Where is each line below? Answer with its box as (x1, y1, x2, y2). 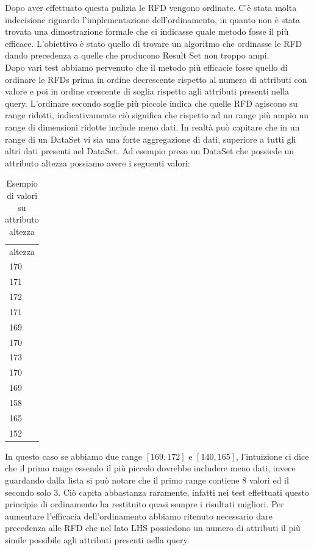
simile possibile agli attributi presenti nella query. (5, 533, 190, 546)
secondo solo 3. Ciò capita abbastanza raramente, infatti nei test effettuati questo (5, 485, 309, 498)
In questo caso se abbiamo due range (5, 449, 143, 462)
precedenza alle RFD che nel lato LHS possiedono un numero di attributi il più (5, 521, 301, 534)
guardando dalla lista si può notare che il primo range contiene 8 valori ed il (5, 473, 289, 486)
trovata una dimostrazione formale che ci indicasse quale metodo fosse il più (5, 25, 289, 38)
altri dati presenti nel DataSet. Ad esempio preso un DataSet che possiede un (5, 145, 294, 157)
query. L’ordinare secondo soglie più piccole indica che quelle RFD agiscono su (5, 96, 298, 109)
